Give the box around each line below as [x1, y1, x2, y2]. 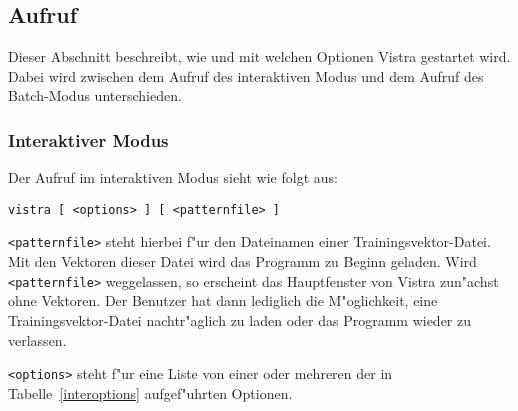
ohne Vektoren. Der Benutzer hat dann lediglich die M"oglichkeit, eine [8, 290, 438, 311]
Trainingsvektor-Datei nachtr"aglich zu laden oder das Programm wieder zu [8, 309, 472, 330]
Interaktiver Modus [8, 127, 169, 152]
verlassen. [8, 329, 67, 350]
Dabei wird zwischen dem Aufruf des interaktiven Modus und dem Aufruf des [8, 65, 484, 86]
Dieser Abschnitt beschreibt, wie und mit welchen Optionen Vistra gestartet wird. [8, 46, 511, 67]
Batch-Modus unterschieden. [8, 85, 182, 106]
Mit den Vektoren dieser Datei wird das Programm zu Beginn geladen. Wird [8, 251, 477, 272]
